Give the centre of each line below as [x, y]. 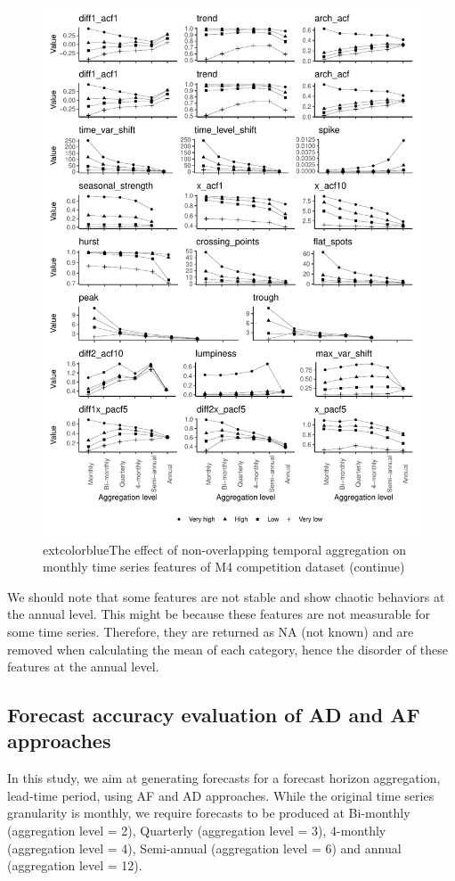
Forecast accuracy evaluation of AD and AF [214, 715]
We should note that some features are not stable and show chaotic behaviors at [226, 596]
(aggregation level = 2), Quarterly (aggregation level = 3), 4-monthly [197, 831]
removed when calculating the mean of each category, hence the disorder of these [227, 649]
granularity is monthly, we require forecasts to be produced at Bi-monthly [209, 813]
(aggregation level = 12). [75, 865]
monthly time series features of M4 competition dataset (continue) [224, 567]
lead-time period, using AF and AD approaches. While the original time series [221, 795]
